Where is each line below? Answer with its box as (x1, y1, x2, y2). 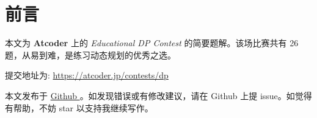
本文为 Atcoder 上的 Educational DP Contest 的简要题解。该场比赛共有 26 (5, 36, 299, 49)
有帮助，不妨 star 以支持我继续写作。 (5, 101, 153, 114)
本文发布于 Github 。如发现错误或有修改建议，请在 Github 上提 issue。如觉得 (5, 89, 312, 102)
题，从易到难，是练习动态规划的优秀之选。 (5, 48, 176, 61)
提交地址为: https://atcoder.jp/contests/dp (5, 69, 169, 82)
